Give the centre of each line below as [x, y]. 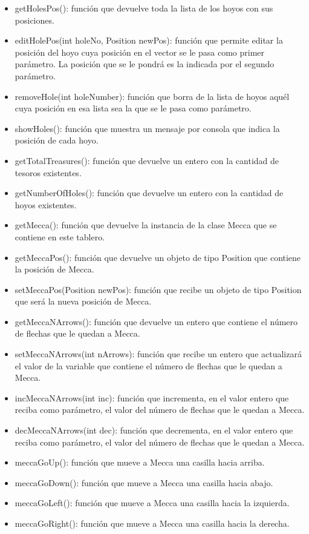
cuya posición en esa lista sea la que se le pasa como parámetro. [133, 108]
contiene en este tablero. [60, 236]
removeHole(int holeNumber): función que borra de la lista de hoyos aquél [152, 96]
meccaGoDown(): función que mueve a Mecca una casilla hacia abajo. [144, 482]
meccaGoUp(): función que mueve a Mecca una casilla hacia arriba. [140, 462]
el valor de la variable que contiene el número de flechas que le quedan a [148, 365]
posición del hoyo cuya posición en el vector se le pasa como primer [139, 52]
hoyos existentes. [46, 204]
